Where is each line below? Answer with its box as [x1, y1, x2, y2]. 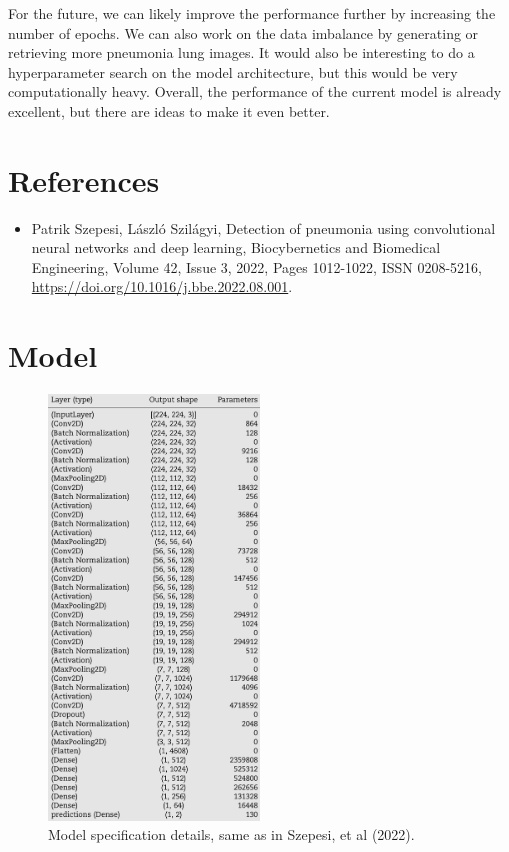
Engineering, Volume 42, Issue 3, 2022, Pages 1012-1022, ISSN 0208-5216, [31, 256, 482, 277]
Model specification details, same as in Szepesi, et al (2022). [48, 824, 415, 845]
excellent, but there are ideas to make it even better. [8, 100, 330, 121]
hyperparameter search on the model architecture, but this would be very [8, 61, 458, 82]
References [8, 159, 160, 200]
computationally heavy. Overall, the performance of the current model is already [8, 81, 502, 102]
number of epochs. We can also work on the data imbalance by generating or [8, 22, 479, 43]
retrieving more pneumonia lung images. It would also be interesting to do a [8, 42, 475, 63]
